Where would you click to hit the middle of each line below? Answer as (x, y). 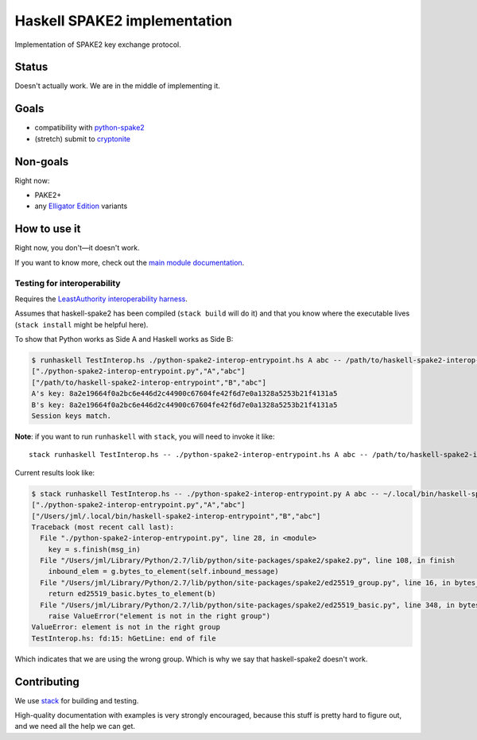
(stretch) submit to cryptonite (83, 138)
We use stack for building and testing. (77, 700)
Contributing (47, 682)
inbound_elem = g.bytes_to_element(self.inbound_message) (163, 571)
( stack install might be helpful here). (81, 324)
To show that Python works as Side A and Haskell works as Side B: (124, 339)
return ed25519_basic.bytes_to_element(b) (132, 594)
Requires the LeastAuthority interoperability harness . (101, 299)
